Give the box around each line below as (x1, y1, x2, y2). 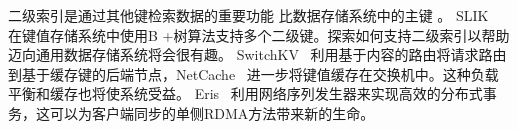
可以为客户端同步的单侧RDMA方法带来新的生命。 (49, 102, 375, 123)
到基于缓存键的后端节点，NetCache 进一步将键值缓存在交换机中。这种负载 (8, 63, 499, 84)
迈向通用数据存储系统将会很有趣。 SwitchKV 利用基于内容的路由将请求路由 (8, 44, 507, 65)
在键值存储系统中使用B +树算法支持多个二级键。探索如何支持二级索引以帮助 (8, 24, 510, 45)
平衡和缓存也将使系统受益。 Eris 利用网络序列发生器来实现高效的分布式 (8, 83, 483, 104)
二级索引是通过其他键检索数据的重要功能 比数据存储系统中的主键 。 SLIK (8, 5, 489, 25)
